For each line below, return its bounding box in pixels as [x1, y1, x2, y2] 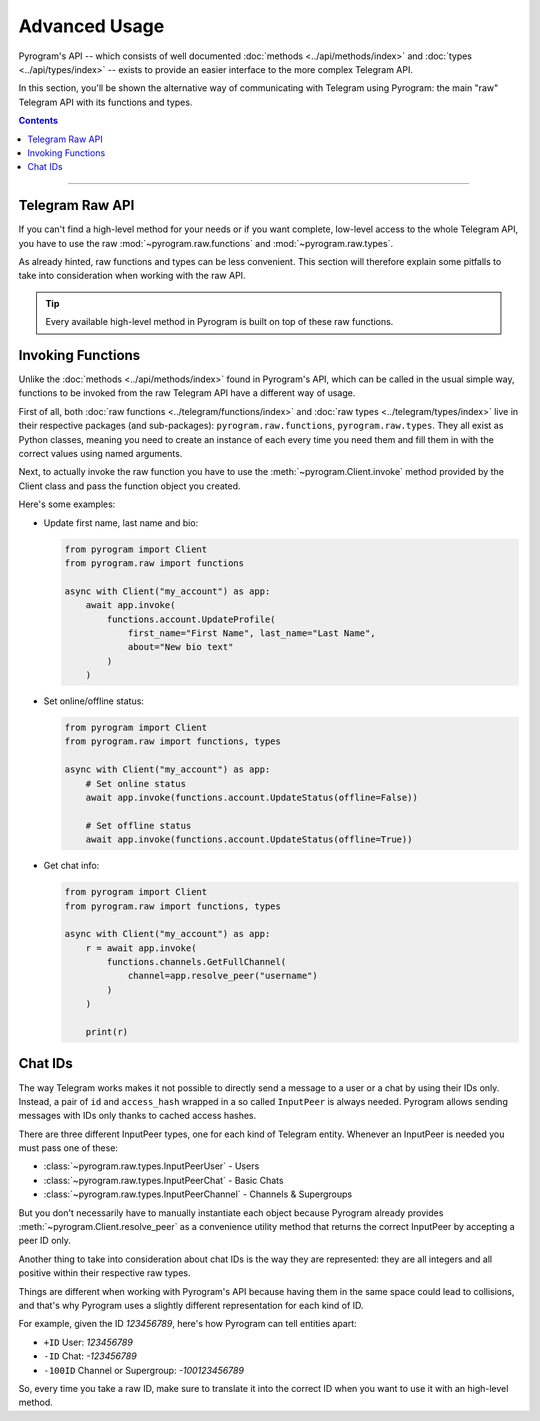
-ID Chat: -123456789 [43, 1350, 137, 1362]
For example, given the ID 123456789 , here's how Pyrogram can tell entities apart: [18, 1318, 357, 1330]
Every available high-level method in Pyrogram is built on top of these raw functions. [45, 316, 394, 328]
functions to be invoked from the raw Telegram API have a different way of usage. [18, 387, 356, 399]
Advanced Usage [18, 15, 165, 37]
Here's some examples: [18, 498, 116, 510]
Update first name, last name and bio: [43, 516, 199, 529]
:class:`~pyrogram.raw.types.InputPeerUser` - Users [43, 1160, 260, 1172]
